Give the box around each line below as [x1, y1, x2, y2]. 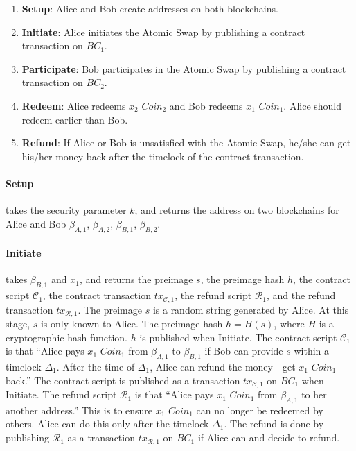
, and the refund [267, 288, 336, 303]
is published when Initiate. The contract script [139, 330, 337, 344]
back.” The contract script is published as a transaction [6, 373, 240, 387]
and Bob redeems [169, 98, 243, 112]
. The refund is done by [224, 416, 324, 431]
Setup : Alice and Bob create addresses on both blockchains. [21, 1, 278, 15]
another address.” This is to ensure [6, 402, 153, 417]
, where [274, 316, 305, 331]
